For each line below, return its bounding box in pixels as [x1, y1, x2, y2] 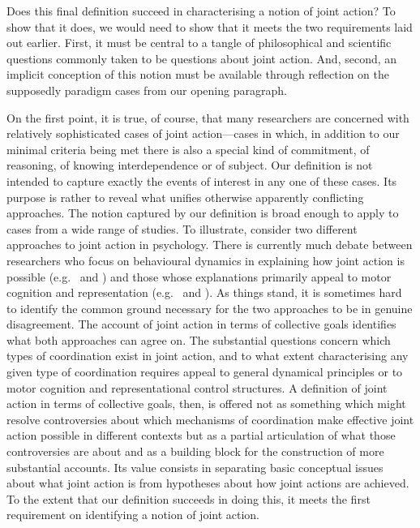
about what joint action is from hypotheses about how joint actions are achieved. [6, 474, 409, 492]
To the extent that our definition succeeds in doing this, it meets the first [6, 490, 371, 507]
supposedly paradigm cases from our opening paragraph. [6, 81, 287, 98]
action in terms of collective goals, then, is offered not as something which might [6, 395, 406, 412]
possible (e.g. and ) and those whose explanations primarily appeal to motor [6, 268, 392, 285]
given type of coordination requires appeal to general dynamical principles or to [6, 363, 403, 380]
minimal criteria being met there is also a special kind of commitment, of [6, 140, 370, 157]
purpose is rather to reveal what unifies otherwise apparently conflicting [6, 188, 364, 205]
